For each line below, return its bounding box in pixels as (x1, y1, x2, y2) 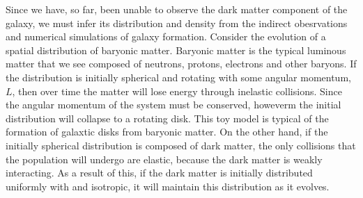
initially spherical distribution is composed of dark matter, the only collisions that (6, 138, 356, 152)
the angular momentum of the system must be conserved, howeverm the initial (6, 97, 341, 112)
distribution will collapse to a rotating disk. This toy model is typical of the (6, 110, 329, 125)
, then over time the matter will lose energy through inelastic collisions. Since (12, 83, 342, 98)
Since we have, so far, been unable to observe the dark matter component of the (6, 2, 348, 16)
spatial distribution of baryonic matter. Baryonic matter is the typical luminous (6, 42, 346, 57)
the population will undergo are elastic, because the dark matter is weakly (6, 151, 323, 166)
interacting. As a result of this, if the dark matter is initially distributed (6, 165, 313, 180)
